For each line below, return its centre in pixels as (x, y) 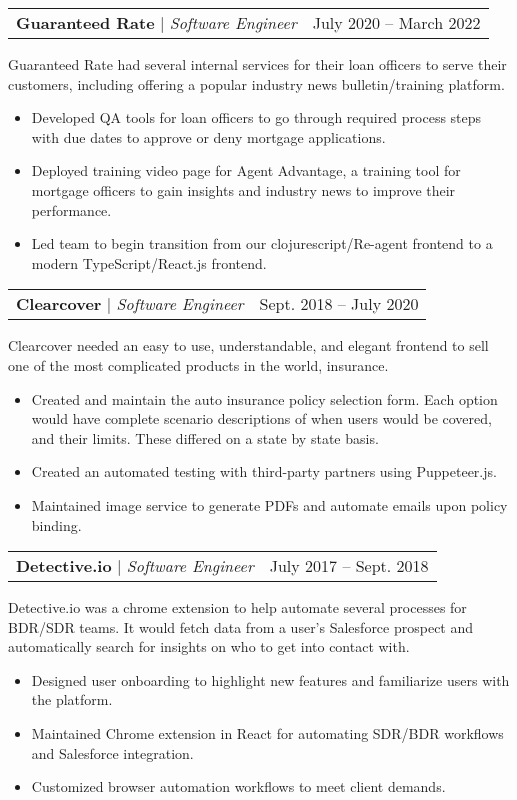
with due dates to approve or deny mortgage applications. (208, 136)
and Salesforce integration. (112, 752)
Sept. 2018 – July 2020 (339, 304)
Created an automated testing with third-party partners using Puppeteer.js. (264, 471)
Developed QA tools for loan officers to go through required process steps (256, 117)
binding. (56, 524)
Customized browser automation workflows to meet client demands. (238, 786)
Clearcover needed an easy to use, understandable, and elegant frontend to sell (248, 345)
